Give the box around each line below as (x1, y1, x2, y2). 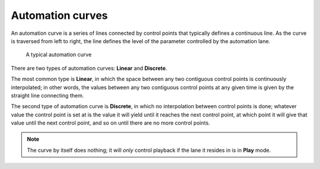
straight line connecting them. (11, 92, 84, 99)
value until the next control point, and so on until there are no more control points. (11, 119, 210, 126)
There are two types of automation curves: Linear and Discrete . (11, 64, 168, 71)
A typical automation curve (25, 51, 92, 58)
